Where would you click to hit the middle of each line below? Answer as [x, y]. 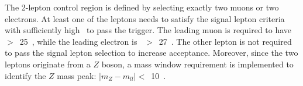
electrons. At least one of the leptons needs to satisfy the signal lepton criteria [145, 18]
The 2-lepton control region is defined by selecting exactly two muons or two [142, 7]
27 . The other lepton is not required [225, 41]
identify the [25, 75]
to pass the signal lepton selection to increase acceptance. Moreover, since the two [151, 53]
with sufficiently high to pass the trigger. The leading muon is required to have [148, 30]
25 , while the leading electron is [78, 41]
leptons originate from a [48, 64]
